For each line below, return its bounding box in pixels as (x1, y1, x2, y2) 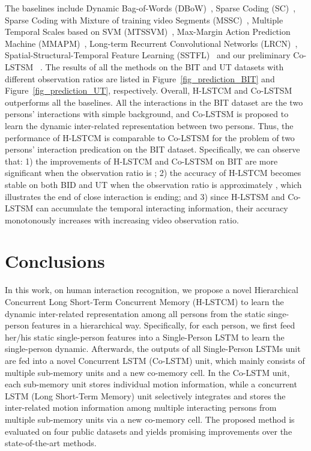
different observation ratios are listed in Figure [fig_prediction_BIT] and (5, 72, 275, 85)
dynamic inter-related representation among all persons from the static (5, 307, 265, 319)
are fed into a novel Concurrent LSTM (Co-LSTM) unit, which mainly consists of (5, 354, 305, 366)
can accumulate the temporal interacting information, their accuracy (35, 202, 288, 214)
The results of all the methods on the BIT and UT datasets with (45, 60, 284, 73)
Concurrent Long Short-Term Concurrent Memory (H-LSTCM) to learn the (5, 295, 284, 307)
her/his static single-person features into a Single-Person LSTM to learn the (5, 330, 285, 343)
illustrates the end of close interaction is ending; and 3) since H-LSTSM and (5, 190, 285, 202)
